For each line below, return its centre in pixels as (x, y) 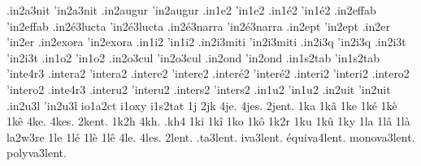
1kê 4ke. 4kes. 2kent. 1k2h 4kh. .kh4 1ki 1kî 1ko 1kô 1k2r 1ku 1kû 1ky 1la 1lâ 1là (208, 121)
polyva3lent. (37, 153)
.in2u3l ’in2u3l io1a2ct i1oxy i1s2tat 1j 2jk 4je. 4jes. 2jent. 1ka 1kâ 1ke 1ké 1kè (202, 105)
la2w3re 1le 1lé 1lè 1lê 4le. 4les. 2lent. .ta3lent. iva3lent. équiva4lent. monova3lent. (211, 136)
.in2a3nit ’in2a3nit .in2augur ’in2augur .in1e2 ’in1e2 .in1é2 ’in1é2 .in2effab (191, 10)
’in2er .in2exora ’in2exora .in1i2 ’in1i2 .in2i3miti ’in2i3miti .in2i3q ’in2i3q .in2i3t (206, 42)
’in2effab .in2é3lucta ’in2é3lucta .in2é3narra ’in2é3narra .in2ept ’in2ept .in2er (198, 26)
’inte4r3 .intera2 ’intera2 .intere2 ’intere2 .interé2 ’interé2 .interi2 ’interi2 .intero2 (208, 73)
